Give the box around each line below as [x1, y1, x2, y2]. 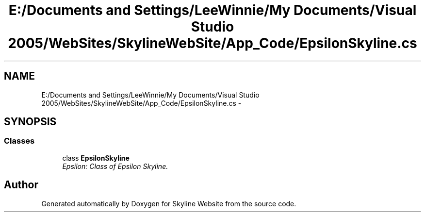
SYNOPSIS [4, 116, 57, 128]
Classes [4, 136, 35, 146]
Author [4, 179, 38, 191]
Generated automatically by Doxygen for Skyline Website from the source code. [41, 199, 296, 208]
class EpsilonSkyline [62, 153, 130, 162]
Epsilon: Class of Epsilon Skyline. [62, 162, 168, 170]
